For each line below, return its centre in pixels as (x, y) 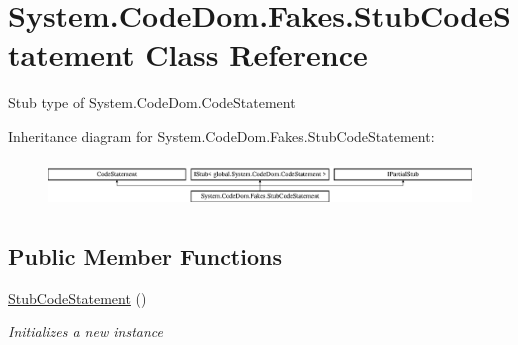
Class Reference (256, 54)
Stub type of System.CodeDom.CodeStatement (152, 102)
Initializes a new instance (85, 331)
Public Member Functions (145, 255)
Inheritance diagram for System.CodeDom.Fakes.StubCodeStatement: (221, 135)
